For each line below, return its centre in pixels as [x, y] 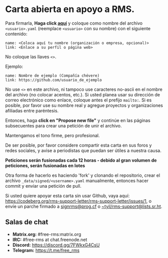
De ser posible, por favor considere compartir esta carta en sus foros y [78, 145]
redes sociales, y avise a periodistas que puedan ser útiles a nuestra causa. [83, 150]
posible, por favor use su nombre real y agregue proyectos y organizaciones [84, 105]
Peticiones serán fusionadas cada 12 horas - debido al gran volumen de [81, 160]
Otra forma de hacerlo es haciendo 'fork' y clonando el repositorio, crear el [83, 175]
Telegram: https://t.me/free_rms [46, 250]
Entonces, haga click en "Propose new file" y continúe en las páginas [78, 120]
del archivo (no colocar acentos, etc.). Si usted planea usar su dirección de [83, 94]
